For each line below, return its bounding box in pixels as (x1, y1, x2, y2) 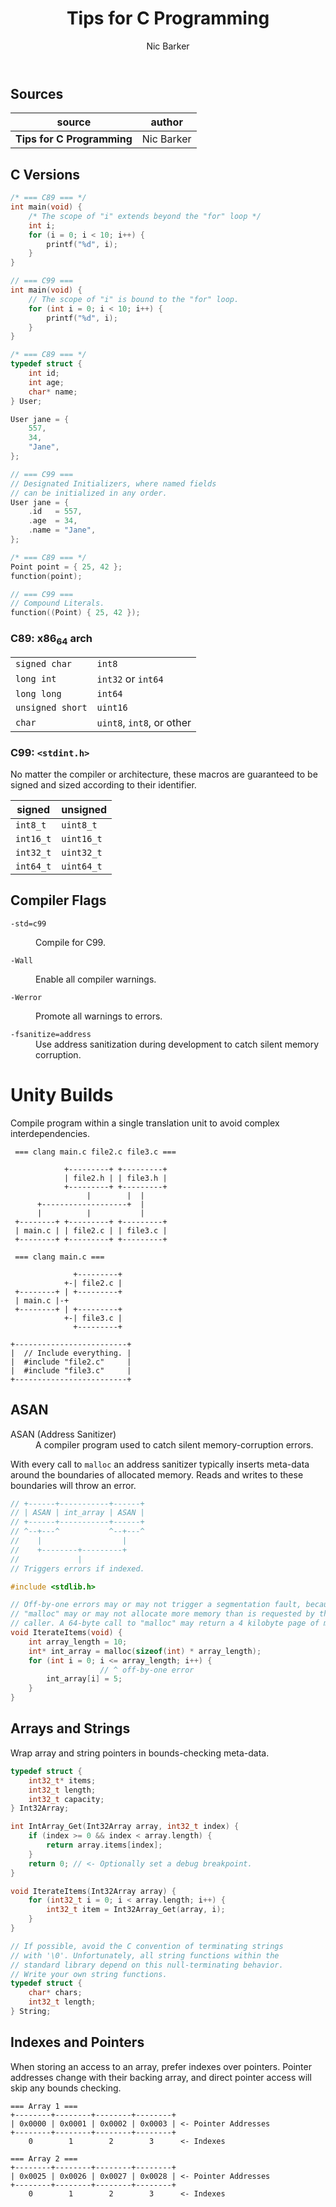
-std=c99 (10, 918, 47, 929)
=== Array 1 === (10, 2101, 78, 2111)
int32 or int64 (96, 672, 164, 686)
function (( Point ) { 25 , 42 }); (10, 608, 141, 618)
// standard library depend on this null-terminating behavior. (10, 1960, 284, 1970)
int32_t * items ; (28, 1775, 97, 1786)
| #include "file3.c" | (10, 1365, 132, 1376)
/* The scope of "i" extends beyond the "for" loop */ (28, 211, 262, 221)
